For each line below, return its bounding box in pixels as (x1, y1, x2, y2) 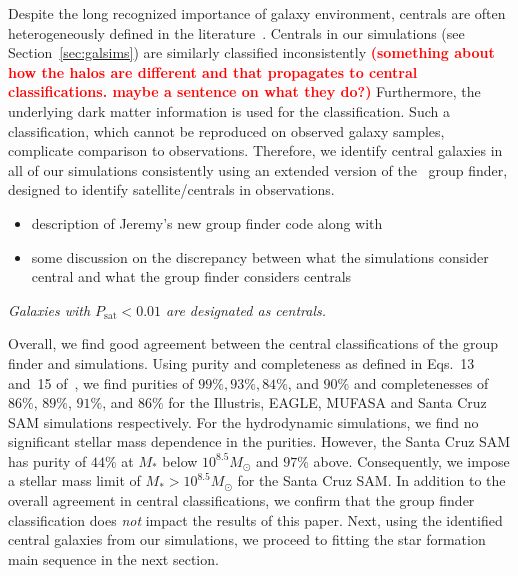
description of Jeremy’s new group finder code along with (31, 212, 383, 233)
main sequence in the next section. (8, 548, 219, 569)
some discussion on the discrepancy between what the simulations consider (31, 246, 489, 267)
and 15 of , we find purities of (8, 372, 194, 393)
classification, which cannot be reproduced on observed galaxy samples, (8, 120, 445, 141)
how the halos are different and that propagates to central (8, 61, 418, 82)
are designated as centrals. (166, 299, 327, 320)
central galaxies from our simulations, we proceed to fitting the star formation (8, 529, 486, 550)
